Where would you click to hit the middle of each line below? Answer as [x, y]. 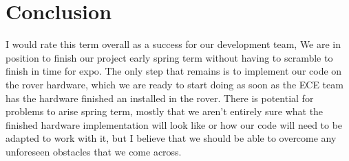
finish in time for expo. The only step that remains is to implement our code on [174, 71]
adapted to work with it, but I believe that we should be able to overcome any [171, 138]
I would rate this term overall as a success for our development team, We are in [173, 44]
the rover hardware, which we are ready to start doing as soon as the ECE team [174, 84]
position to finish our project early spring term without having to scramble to [169, 57]
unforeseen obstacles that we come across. [94, 151]
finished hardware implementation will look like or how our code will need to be [174, 124]
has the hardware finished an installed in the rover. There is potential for [160, 98]
